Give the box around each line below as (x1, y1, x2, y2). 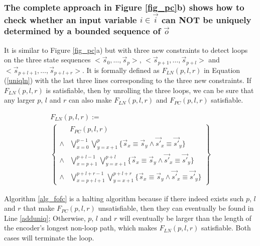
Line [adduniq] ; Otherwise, (4, 212, 86, 223)
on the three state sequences (4, 54, 91, 65)
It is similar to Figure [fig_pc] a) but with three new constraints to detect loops (4, 44, 248, 55)
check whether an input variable (4, 13, 137, 26)
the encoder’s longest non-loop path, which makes (4, 222, 157, 233)
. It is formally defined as (82, 64, 160, 75)
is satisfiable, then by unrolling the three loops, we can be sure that (46, 85, 254, 95)
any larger (4, 95, 35, 105)
